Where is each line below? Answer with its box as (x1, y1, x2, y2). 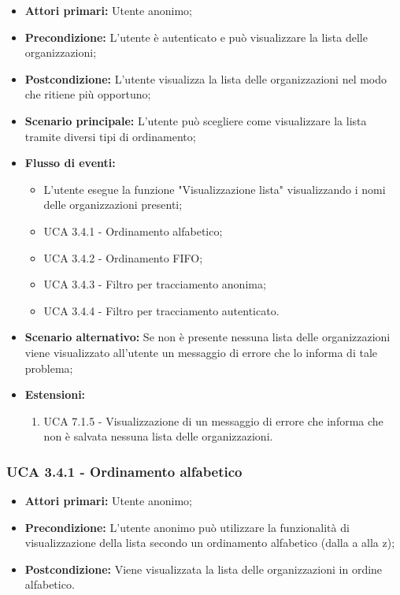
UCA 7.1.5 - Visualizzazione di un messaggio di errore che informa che (43, 412, 383, 429)
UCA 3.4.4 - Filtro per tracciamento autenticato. (43, 302, 280, 318)
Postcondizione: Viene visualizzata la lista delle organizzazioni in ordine (24, 560, 383, 577)
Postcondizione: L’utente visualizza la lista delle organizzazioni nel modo (24, 70, 387, 87)
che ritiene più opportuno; (24, 86, 151, 102)
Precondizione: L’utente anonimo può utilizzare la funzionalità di (24, 519, 350, 535)
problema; (24, 359, 73, 376)
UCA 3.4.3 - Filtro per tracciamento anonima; (43, 276, 266, 292)
